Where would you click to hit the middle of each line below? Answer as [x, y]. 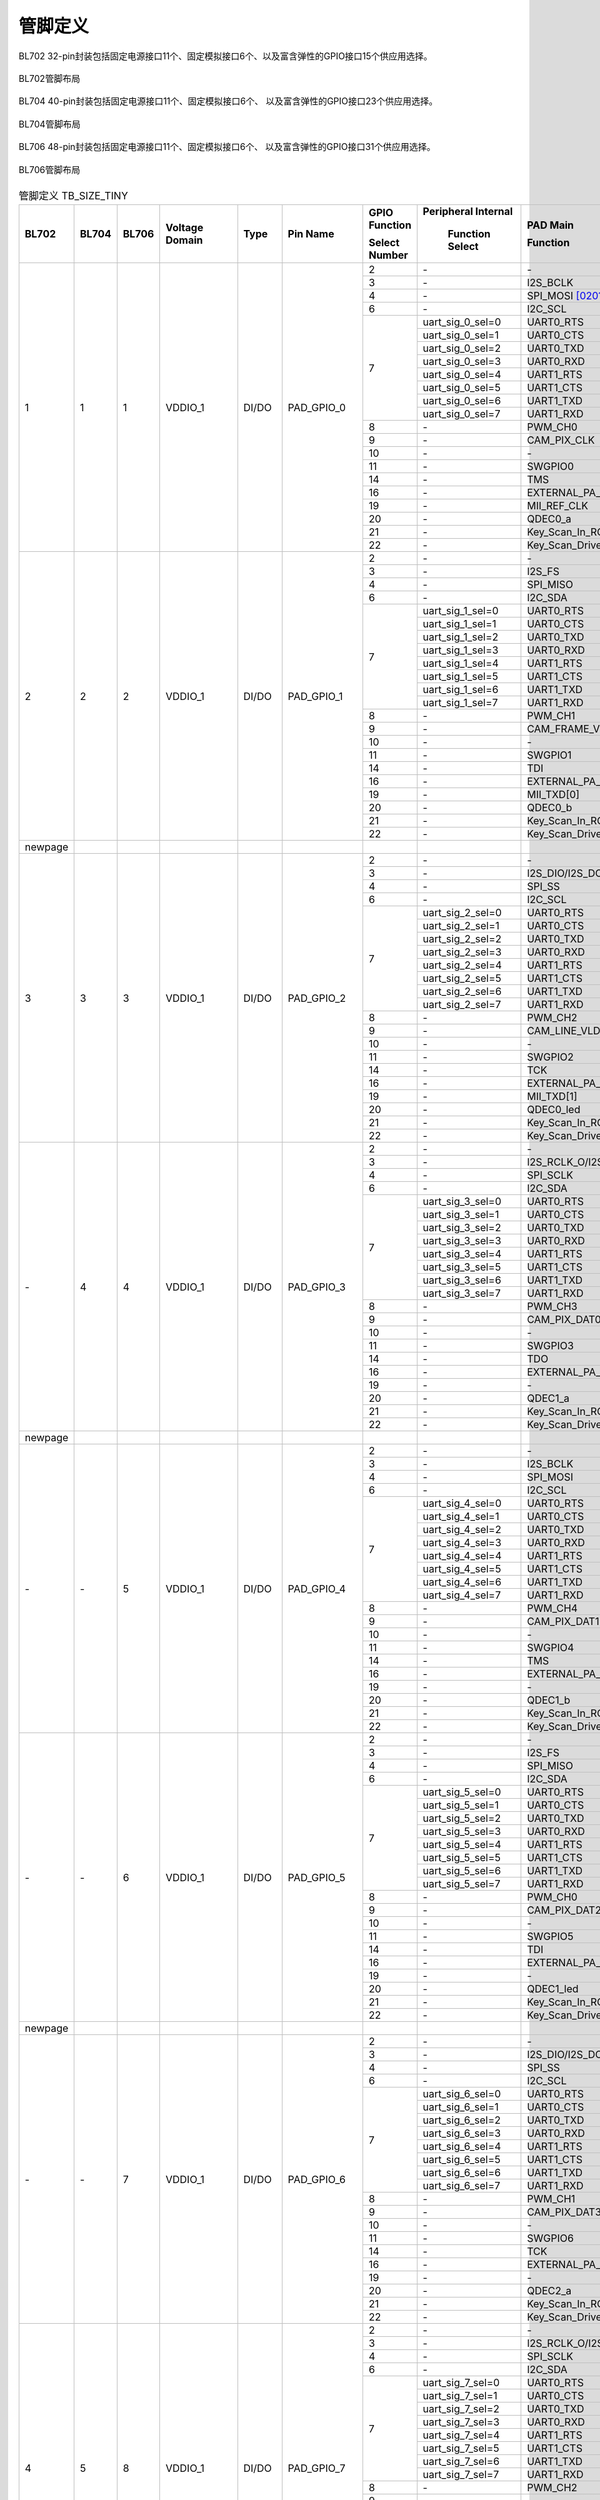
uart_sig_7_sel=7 [461, 2475]
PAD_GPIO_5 [316, 1877]
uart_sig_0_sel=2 [462, 348]
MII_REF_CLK [557, 506]
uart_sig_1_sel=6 [460, 690]
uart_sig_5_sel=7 [461, 1884]
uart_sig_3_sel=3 [462, 1241]
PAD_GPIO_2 [317, 998]
